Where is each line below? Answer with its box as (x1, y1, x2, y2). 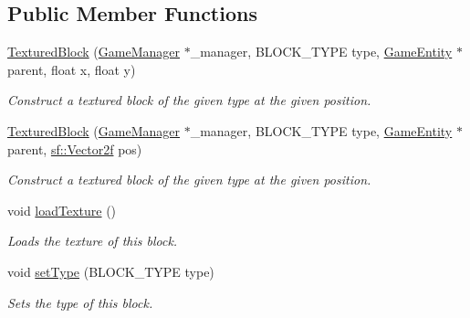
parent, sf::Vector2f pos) (7, 139, 142, 158)
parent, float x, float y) (7, 59, 136, 79)
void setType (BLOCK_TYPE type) (7, 261, 214, 281)
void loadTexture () (7, 200, 117, 219)
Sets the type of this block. (7, 292, 153, 312)
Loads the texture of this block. (7, 231, 178, 250)
